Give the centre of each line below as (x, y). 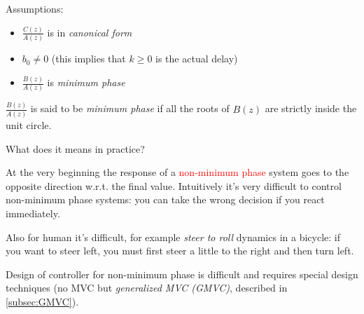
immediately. (33, 213)
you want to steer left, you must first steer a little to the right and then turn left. (180, 251)
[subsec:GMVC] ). (42, 301)
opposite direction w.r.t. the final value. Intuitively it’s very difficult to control (174, 185)
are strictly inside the (311, 108)
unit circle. (29, 125)
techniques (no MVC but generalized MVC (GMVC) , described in (147, 288)
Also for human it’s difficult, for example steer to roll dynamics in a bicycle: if (173, 237)
